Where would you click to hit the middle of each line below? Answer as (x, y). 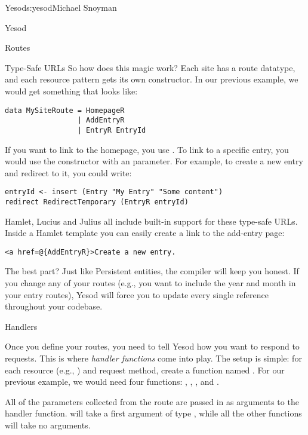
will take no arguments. (48, 425)
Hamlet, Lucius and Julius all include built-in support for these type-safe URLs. (151, 221)
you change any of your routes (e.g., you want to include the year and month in (150, 283)
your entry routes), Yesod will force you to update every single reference (137, 294)
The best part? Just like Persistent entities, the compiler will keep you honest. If (152, 271)
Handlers (21, 326)
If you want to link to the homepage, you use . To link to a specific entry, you (147, 149)
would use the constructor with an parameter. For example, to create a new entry (154, 161)
